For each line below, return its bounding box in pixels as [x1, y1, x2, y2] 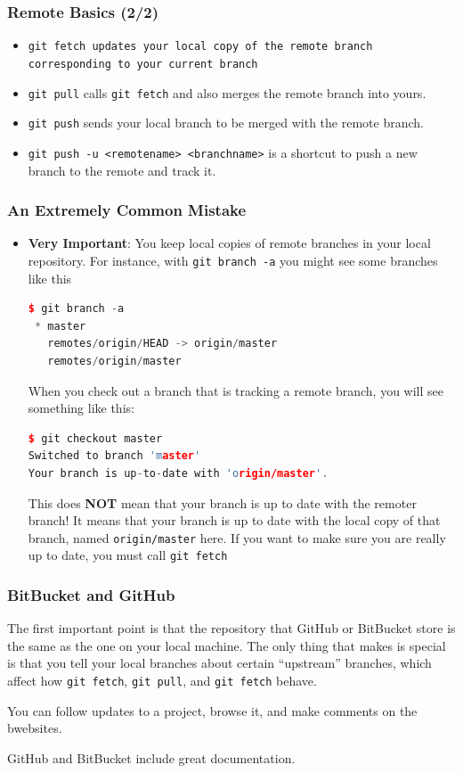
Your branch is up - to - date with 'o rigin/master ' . [28, 466, 329, 480]
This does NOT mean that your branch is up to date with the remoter [28, 493, 417, 512]
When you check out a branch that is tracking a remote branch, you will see [28, 381, 443, 399]
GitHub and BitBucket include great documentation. [7, 748, 296, 767]
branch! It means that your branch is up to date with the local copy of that [28, 511, 441, 530]
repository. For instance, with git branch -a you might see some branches [28, 251, 438, 269]
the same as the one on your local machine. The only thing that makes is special [7, 636, 446, 654]
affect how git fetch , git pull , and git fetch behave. [7, 671, 317, 689]
